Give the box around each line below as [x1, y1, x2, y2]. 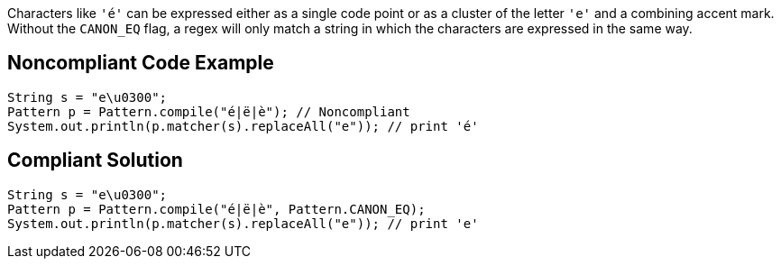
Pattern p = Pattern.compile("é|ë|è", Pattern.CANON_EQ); [7, 201, 426, 216]
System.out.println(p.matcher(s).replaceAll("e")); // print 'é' [7, 118, 479, 133]
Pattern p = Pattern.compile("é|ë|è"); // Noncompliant [7, 104, 410, 119]
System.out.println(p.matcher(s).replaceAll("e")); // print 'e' [7, 216, 479, 231]
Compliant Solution [7, 149, 183, 172]
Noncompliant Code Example [7, 51, 274, 75]
